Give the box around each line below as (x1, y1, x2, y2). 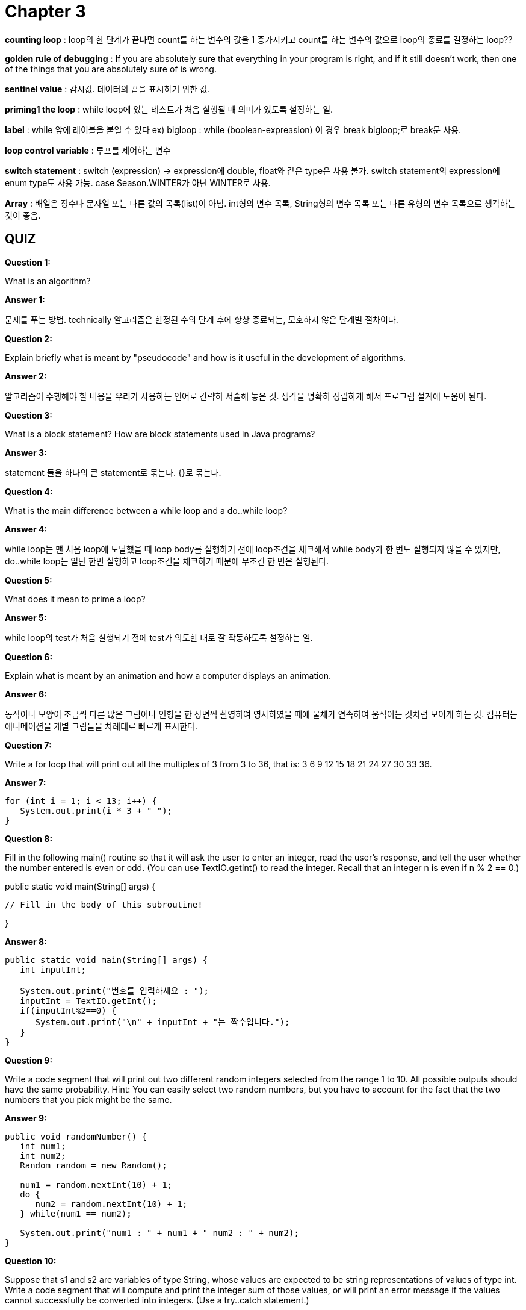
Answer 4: (5, 523, 48, 534)
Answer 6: (5, 688, 47, 699)
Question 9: (5, 1055, 53, 1065)
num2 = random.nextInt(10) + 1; (35, 1199, 188, 1209)
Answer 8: (5, 936, 47, 947)
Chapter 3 (5, 1, 86, 22)
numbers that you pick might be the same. (5, 1094, 172, 1105)
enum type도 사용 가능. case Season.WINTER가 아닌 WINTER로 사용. (5, 177, 271, 188)
